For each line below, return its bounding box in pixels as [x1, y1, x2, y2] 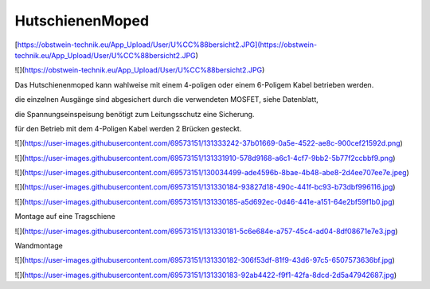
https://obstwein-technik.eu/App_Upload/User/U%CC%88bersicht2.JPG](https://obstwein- [17, 40, 318, 49]
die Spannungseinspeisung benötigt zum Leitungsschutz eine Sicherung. [14, 109, 255, 119]
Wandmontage [14, 241, 63, 251]
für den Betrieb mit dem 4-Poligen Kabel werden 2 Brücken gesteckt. [14, 123, 242, 133]
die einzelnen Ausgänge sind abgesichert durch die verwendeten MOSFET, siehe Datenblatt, [14, 95, 319, 104]
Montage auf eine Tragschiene [14, 212, 115, 221]
